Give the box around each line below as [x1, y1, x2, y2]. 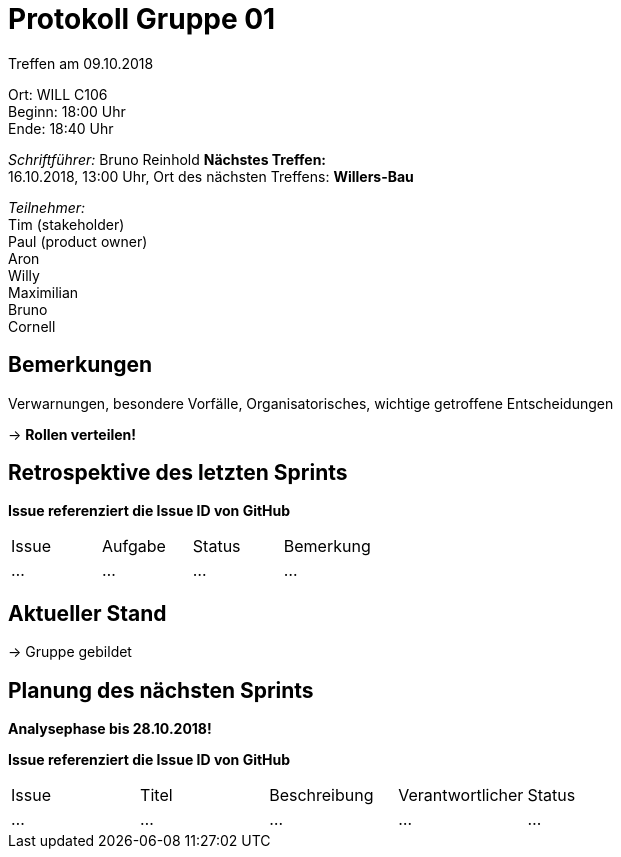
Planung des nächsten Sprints [8, 677, 314, 703]
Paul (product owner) [8, 232, 148, 250]
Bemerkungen [8, 352, 153, 378]
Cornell [8, 317, 56, 335]
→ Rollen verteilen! [8, 425, 137, 443]
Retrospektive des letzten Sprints [8, 460, 348, 486]
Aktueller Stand [8, 600, 167, 626]
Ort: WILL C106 [8, 85, 108, 103]
